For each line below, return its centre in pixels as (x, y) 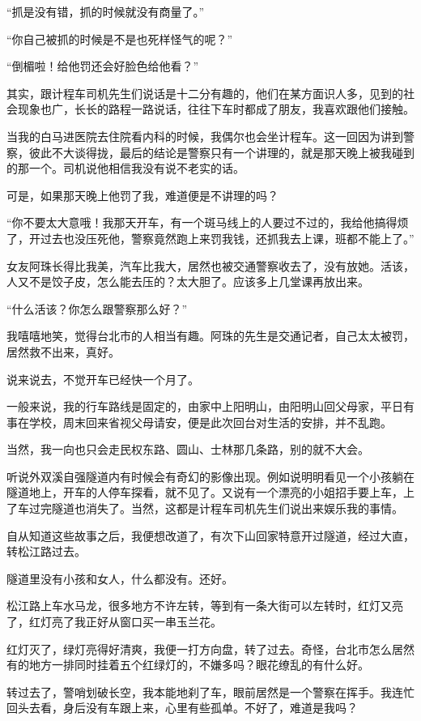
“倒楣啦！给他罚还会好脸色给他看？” (103, 66)
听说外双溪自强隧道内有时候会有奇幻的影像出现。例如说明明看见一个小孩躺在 (210, 476)
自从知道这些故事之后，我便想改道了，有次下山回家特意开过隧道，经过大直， (210, 535)
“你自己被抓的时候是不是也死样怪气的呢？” (120, 38)
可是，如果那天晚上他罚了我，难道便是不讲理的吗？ (142, 195)
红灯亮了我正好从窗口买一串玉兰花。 (125, 622)
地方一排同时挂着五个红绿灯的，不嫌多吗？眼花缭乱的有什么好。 (199, 665)
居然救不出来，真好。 (63, 351)
